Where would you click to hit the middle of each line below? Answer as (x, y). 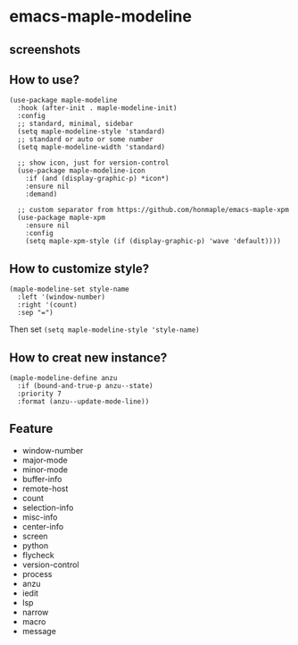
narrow (35, 612)
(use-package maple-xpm (61, 218)
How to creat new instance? (88, 357)
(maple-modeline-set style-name (69, 289)
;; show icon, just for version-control (93, 163)
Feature (31, 429)
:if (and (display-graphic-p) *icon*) (97, 179)
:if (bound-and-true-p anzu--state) (85, 386)
